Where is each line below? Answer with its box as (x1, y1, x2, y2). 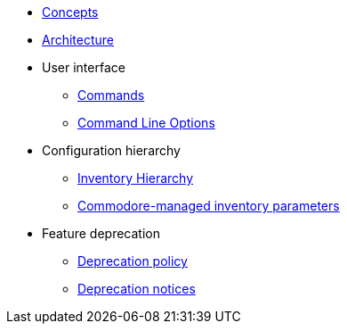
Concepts (42, 4, 99, 20)
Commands (77, 87, 145, 103)
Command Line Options (77, 115, 215, 130)
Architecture (42, 32, 115, 47)
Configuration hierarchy (42, 143, 181, 158)
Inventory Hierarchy (77, 170, 194, 186)
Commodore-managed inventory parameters (77, 198, 340, 213)
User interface (42, 60, 125, 75)
